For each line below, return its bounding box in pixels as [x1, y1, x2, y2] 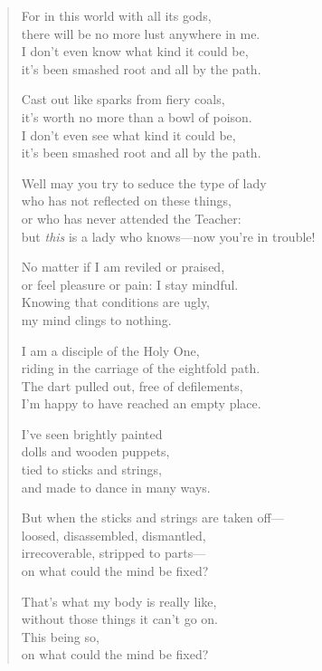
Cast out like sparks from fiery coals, [21, 90, 225, 109]
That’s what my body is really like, [21, 591, 217, 610]
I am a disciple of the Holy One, [21, 340, 200, 359]
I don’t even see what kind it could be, [21, 125, 236, 144]
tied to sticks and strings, [21, 460, 162, 479]
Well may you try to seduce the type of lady [21, 173, 267, 192]
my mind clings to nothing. [21, 310, 172, 329]
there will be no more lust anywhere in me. [21, 24, 260, 43]
